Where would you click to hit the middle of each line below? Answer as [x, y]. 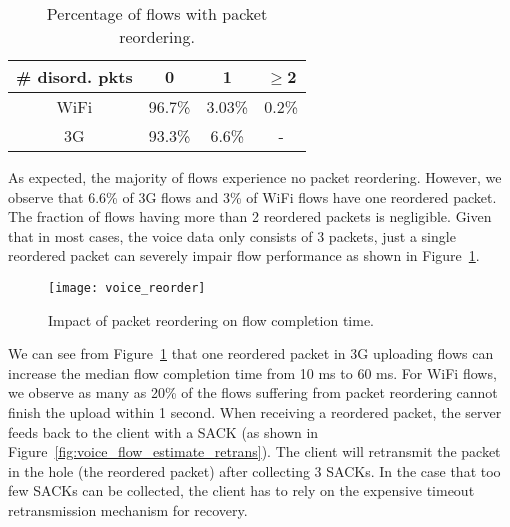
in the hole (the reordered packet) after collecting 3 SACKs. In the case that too [254, 470]
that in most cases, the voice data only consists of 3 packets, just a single [232, 235]
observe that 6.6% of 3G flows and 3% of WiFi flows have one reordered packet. [252, 196]
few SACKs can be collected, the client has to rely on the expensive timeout [241, 490]
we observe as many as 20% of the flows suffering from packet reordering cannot [253, 392]
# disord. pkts [74, 76]
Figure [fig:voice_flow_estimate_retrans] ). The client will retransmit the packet [254, 451]
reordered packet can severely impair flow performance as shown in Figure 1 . [244, 255]
